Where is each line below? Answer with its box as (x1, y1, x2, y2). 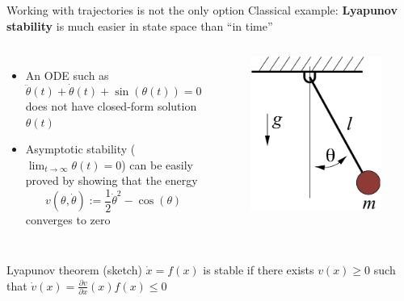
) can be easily (121, 156, 193, 173)
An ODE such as (25, 67, 109, 84)
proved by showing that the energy (25, 172, 198, 189)
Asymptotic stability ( (25, 140, 136, 157)
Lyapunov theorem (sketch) (6, 261, 142, 278)
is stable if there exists (203, 261, 314, 278)
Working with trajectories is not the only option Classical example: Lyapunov (6, 2, 398, 18)
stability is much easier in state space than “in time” (6, 17, 273, 34)
